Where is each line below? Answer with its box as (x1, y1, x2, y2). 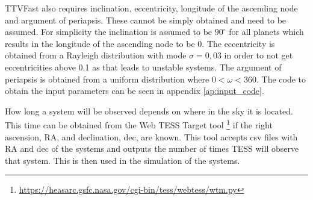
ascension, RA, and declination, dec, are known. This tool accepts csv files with (5, 130, 298, 143)
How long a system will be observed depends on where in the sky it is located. (5, 104, 293, 117)
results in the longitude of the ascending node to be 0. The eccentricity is (5, 37, 275, 49)
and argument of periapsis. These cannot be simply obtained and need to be (5, 13, 287, 26)
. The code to (256, 72, 306, 85)
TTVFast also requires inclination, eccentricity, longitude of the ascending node (5, 2, 298, 14)
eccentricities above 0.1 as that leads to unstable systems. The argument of (5, 60, 282, 73)
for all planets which (229, 25, 304, 38)
